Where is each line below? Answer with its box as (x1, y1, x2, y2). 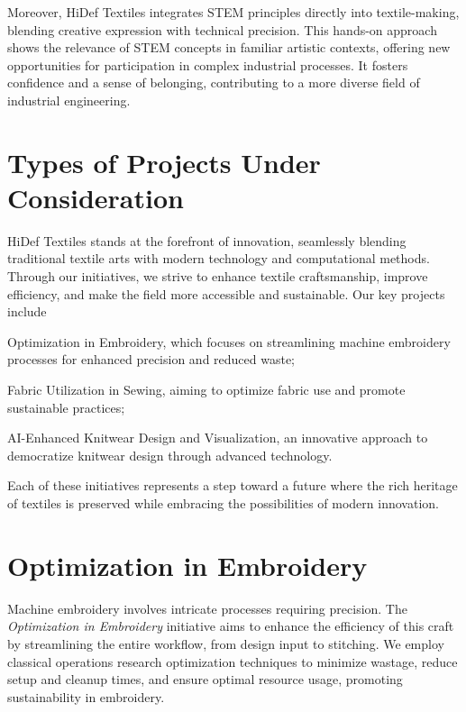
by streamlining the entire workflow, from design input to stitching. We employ (7, 634, 444, 653)
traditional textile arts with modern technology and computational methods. (7, 249, 430, 268)
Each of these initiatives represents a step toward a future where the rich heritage (7, 476, 458, 495)
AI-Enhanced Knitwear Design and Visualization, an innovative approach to (7, 428, 428, 447)
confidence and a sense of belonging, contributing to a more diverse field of (7, 73, 420, 92)
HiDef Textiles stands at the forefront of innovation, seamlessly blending (7, 231, 407, 250)
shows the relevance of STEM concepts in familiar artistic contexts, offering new (7, 38, 451, 57)
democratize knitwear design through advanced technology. (7, 445, 333, 464)
